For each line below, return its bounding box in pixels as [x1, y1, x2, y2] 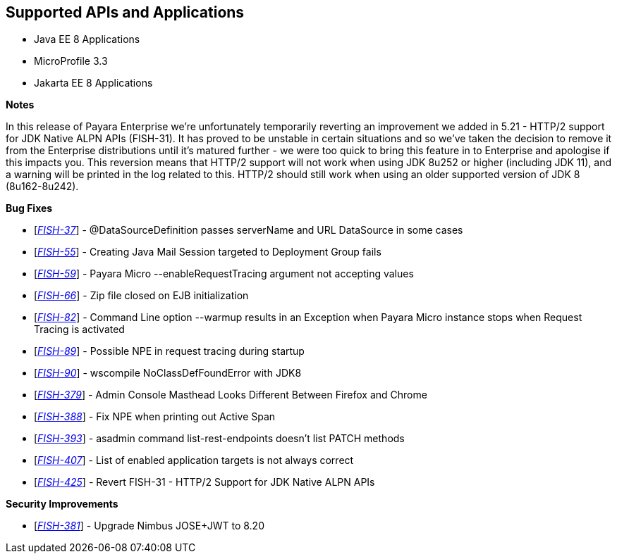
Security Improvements [6, 498, 118, 510]
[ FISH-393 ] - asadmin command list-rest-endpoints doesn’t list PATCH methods [34, 432, 405, 445]
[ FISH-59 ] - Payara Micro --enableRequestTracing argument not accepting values [34, 268, 414, 280]
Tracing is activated [34, 323, 125, 336]
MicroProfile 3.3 [34, 55, 108, 68]
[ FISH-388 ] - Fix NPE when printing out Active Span [34, 410, 276, 423]
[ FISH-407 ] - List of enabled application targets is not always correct [34, 454, 354, 467]
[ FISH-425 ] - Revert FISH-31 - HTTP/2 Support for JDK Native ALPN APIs [34, 476, 375, 489]
